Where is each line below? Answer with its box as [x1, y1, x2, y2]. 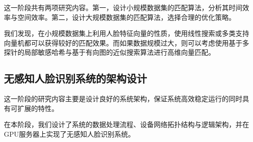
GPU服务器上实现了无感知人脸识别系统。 [4, 128, 135, 139]
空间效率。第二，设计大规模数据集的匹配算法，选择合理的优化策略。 [17, 12, 235, 22]
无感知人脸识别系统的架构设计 [4, 71, 147, 86]
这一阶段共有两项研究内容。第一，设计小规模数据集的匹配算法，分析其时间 [4, 2, 242, 12]
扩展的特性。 [17, 103, 58, 113]
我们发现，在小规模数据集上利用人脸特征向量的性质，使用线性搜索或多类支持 [4, 28, 249, 38]
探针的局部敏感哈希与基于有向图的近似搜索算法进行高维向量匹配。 [4, 47, 215, 57]
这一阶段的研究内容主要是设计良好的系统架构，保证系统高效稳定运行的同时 [4, 94, 242, 104]
